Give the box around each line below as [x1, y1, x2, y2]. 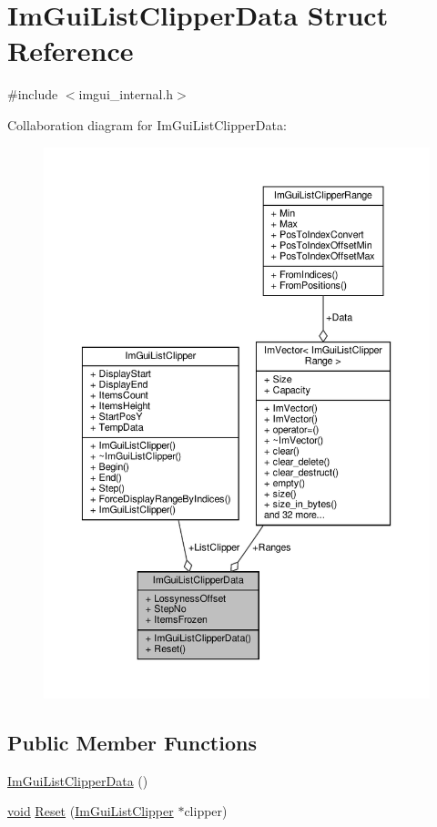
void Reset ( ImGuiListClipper [7, 801, 174, 821]
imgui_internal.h [78, 85, 174, 104]
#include [7, 85, 58, 104]
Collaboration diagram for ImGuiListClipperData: [7, 115, 287, 134]
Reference [7, 32, 134, 69]
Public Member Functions [7, 729, 257, 757]
